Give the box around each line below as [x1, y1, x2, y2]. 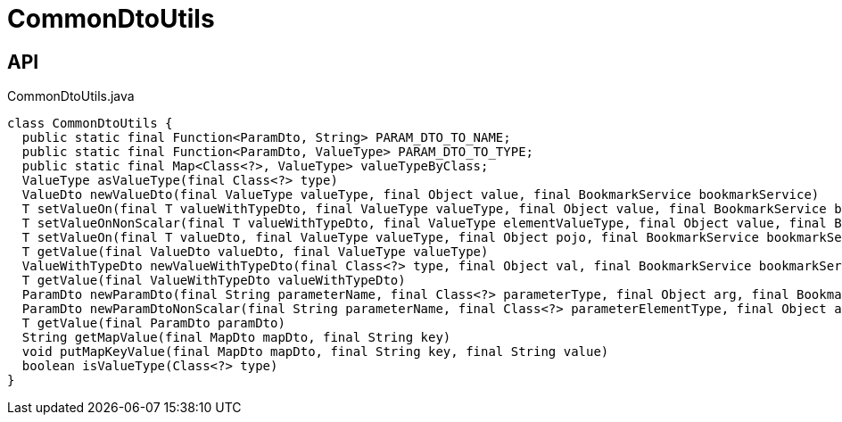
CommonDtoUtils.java [7, 88, 135, 104]
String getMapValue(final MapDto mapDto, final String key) [21, 330, 451, 345]
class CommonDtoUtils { [7, 116, 173, 131]
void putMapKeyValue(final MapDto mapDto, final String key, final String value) [21, 344, 609, 360]
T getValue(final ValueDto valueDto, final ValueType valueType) [21, 244, 489, 260]
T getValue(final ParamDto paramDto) [21, 316, 285, 331]
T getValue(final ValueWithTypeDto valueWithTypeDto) [21, 273, 406, 288]
